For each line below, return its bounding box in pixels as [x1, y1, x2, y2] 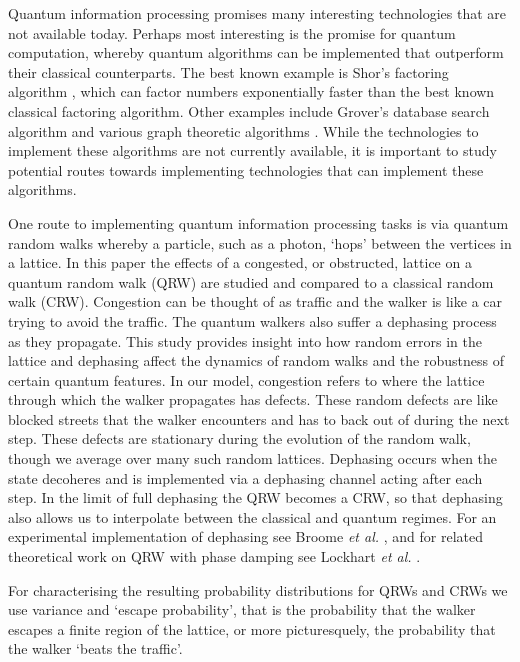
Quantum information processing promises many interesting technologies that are [8, 3, 507, 23]
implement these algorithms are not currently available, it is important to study [8, 140, 497, 161]
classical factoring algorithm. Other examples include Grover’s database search [8, 100, 490, 121]
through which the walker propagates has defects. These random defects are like [8, 389, 498, 410]
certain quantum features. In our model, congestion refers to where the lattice [8, 369, 485, 390]
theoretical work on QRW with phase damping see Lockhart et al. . [8, 546, 421, 567]
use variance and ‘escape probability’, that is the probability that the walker [8, 599, 476, 620]
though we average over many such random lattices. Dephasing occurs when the [8, 448, 498, 469]
